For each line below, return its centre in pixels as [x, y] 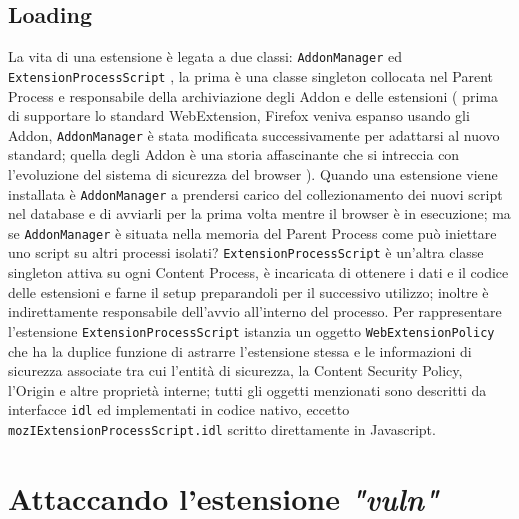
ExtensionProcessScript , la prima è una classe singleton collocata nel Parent [251, 75]
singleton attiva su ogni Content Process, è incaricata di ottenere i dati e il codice [258, 272]
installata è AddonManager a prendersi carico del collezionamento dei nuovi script [255, 193]
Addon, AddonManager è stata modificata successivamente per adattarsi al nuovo [254, 134]
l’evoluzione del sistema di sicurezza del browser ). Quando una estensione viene [253, 173]
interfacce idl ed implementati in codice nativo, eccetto [179, 409]
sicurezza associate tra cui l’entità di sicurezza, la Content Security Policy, [235, 370]
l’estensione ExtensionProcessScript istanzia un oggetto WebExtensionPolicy [251, 330]
